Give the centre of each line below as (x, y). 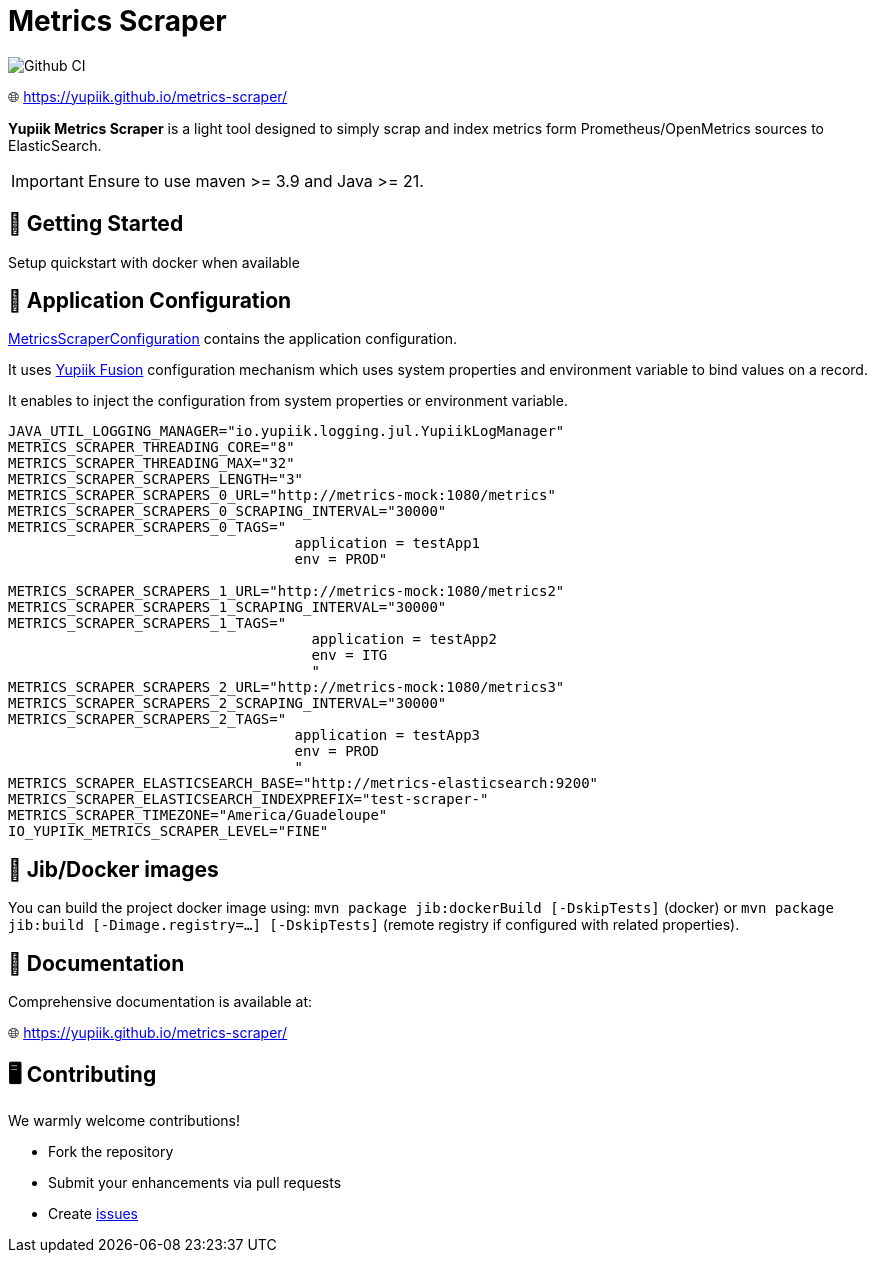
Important (47, 180)
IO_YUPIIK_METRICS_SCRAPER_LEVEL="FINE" (168, 831)
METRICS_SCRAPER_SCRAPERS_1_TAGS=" (147, 623)
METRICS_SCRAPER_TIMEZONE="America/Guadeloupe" (198, 815)
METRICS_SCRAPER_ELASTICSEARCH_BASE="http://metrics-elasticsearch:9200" (303, 783)
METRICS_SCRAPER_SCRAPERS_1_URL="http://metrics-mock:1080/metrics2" (286, 591)
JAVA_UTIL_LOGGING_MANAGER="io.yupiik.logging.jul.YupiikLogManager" (286, 431)
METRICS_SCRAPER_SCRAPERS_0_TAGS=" (147, 527)
